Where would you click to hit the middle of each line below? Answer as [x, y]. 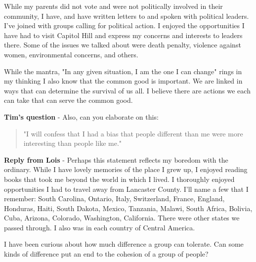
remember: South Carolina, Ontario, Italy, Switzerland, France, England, [114, 198]
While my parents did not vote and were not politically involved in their [113, 6]
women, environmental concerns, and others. [71, 54]
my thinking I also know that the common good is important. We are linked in [123, 81]
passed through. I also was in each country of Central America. [100, 227]
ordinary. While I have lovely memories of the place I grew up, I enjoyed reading [126, 169]
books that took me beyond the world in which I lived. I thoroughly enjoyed [119, 179]
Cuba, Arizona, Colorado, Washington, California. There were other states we [122, 218]
